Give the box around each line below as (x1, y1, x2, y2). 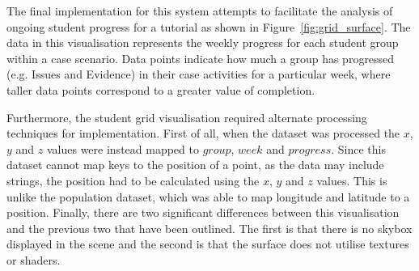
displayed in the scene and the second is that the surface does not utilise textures (6, 235, 409, 252)
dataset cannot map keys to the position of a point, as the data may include (6, 156, 384, 173)
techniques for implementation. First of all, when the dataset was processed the (6, 125, 400, 142)
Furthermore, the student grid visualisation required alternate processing (6, 108, 367, 125)
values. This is (316, 171, 387, 188)
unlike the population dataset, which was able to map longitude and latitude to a (6, 188, 410, 205)
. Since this (331, 140, 386, 157)
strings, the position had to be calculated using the (6, 171, 260, 188)
